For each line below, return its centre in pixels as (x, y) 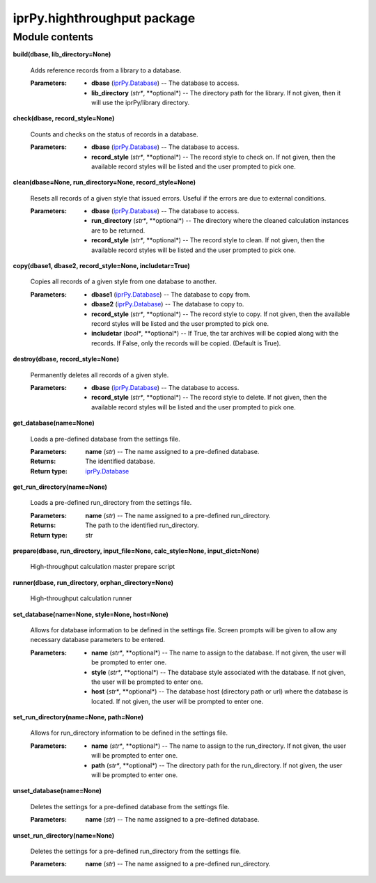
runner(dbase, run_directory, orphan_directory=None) (93, 582)
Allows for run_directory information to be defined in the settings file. (129, 733)
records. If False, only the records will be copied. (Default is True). (186, 343)
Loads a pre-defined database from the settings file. (105, 439)
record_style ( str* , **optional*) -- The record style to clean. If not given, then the (208, 240)
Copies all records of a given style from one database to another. (124, 281)
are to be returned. (118, 230)
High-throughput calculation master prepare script (103, 567)
